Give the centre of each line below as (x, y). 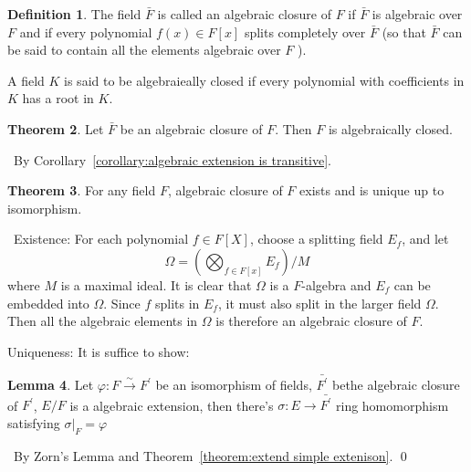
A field (26, 80)
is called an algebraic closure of (244, 14)
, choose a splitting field (316, 239)
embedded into (48, 303)
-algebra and (336, 284)
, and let (425, 239)
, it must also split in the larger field (319, 303)
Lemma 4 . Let (51, 385)
